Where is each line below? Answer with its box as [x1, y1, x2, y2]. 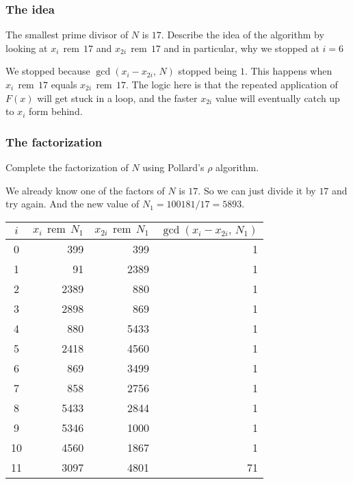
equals [51, 77, 77, 91]
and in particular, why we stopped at [164, 40, 319, 55]
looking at [5, 40, 48, 55]
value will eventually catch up [215, 90, 340, 105]
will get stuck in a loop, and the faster [37, 90, 198, 105]
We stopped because [5, 64, 90, 78]
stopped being [178, 64, 237, 78]
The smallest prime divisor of [5, 27, 129, 42]
